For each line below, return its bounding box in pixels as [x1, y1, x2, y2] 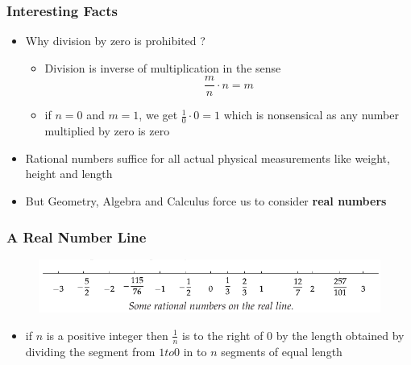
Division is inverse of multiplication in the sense [44, 59, 281, 76]
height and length [25, 165, 113, 182]
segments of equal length [221, 342, 342, 359]
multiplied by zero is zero [44, 122, 170, 139]
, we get [139, 106, 178, 123]
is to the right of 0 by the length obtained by [182, 326, 405, 343]
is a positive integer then [46, 326, 168, 343]
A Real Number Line [6, 226, 147, 247]
